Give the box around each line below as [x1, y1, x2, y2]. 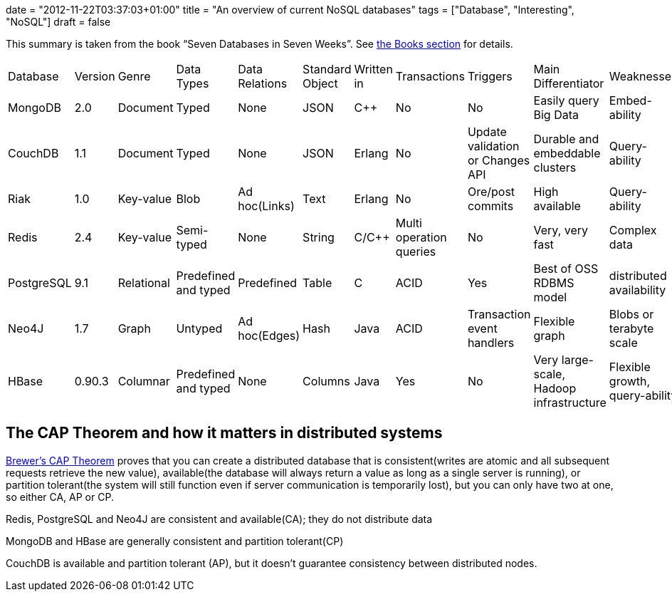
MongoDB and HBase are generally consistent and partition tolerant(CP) [6, 534, 344, 547]
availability [609, 283, 666, 297]
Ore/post [467, 185, 515, 199]
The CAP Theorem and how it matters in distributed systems [6, 424, 443, 442]
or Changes [467, 153, 530, 167]
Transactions [395, 69, 465, 83]
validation [467, 139, 520, 153]
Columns [303, 374, 350, 388]
